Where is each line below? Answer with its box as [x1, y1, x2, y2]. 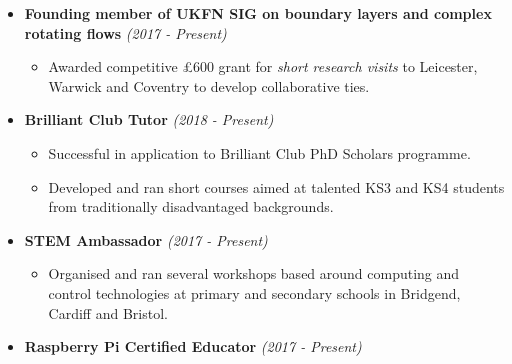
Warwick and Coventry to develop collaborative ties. [48, 75, 370, 96]
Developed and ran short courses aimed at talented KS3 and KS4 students [48, 176, 505, 197]
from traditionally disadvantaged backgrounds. [48, 196, 334, 217]
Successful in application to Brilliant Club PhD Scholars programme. [48, 142, 471, 163]
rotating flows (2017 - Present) [24, 22, 227, 43]
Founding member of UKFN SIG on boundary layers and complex [24, 3, 492, 23]
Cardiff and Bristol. [48, 302, 168, 323]
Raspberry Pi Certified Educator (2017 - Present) [24, 336, 362, 357]
